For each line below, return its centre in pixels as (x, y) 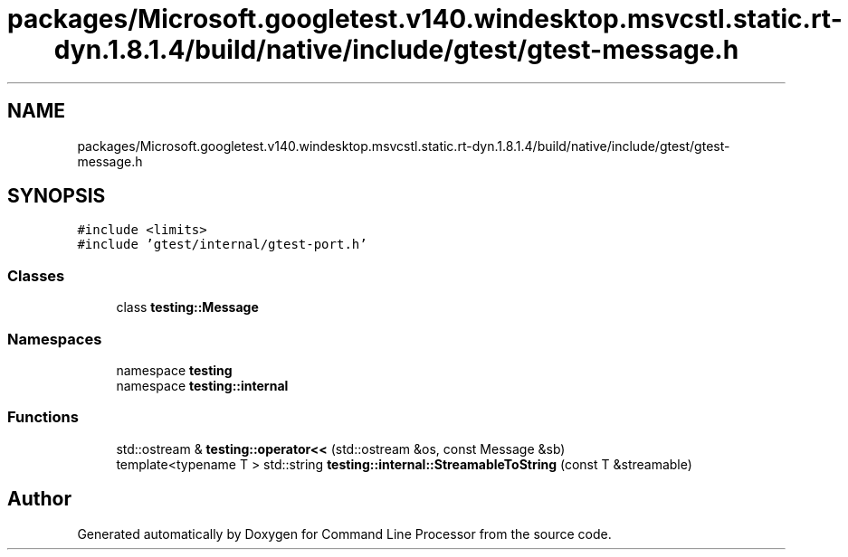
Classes (36, 275)
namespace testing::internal (202, 385)
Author (39, 499)
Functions (43, 417)
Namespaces (55, 339)
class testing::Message (187, 307)
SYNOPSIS (57, 196)
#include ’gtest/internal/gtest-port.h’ (222, 245)
